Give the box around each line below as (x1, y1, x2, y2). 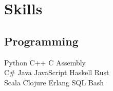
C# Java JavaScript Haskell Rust (4, 67, 109, 78)
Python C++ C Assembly (4, 57, 86, 67)
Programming (4, 33, 79, 49)
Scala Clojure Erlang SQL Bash (4, 77, 104, 87)
